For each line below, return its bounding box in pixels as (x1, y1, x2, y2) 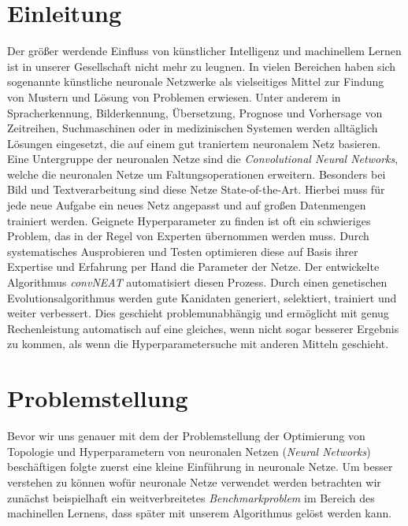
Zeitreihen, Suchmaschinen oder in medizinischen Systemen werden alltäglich (7, 120, 378, 136)
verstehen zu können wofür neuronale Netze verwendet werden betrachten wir (7, 473, 381, 490)
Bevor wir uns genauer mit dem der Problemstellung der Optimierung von (7, 428, 365, 444)
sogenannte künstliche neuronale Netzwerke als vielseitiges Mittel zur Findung (7, 73, 384, 90)
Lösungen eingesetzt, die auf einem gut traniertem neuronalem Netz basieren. (7, 135, 381, 151)
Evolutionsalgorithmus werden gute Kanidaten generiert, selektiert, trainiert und (7, 289, 397, 306)
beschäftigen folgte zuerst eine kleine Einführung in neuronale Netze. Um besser (7, 458, 393, 475)
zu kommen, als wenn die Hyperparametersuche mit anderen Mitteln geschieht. (7, 335, 389, 352)
